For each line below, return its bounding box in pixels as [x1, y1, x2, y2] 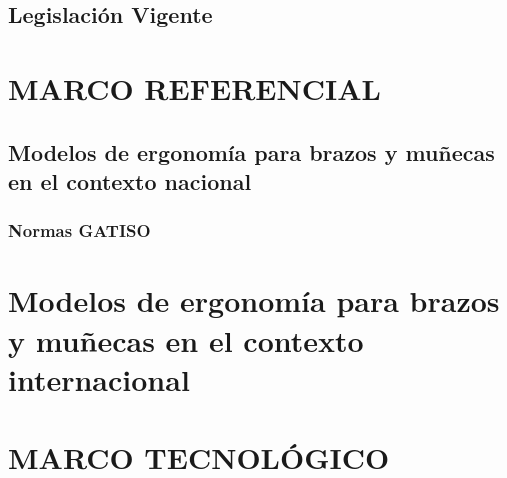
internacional [8, 358, 190, 399]
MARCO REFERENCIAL [8, 67, 381, 108]
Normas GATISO [8, 218, 151, 243]
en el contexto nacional [8, 165, 252, 196]
